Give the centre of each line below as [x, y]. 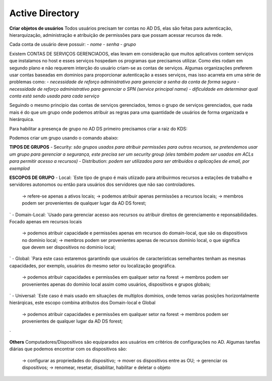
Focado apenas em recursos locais [46, 221]
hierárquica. [22, 119]
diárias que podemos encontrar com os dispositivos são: [68, 349]
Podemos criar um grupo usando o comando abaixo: [64, 138]
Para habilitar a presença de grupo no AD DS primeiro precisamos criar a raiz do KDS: [98, 129]
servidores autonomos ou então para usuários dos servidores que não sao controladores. [102, 184]
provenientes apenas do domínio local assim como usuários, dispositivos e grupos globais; [116, 284]
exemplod [20, 168]
